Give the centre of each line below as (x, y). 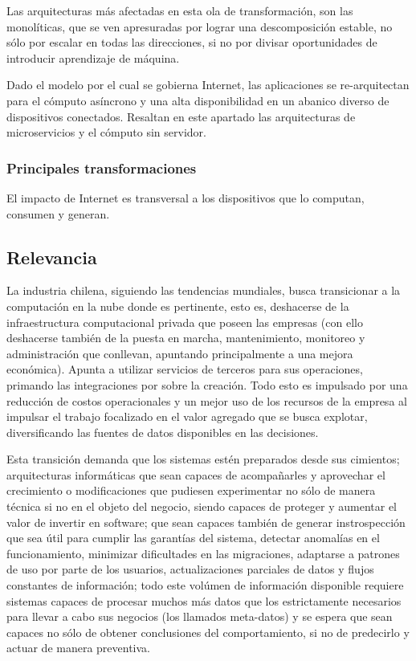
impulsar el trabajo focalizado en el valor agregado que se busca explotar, (187, 416)
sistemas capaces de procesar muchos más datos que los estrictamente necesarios (204, 600)
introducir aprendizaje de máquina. (93, 57)
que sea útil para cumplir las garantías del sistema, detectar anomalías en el (193, 538)
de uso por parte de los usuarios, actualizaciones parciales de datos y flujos (190, 569)
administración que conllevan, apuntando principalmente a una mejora (180, 353)
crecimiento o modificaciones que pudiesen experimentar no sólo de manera (191, 490)
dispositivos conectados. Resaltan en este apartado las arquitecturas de (181, 116)
